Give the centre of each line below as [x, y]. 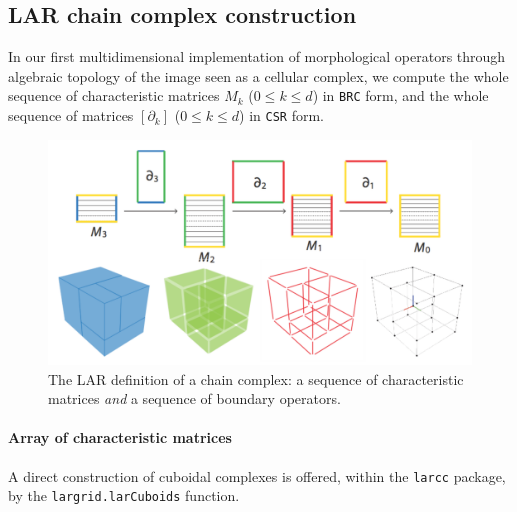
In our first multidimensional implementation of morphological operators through [257, 56]
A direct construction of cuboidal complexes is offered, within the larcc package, [257, 475]
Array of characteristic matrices [120, 437]
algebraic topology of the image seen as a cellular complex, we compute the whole [258, 75]
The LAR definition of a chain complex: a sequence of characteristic [256, 378]
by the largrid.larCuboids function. [124, 495]
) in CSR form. [281, 115]
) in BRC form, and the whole [400, 95]
